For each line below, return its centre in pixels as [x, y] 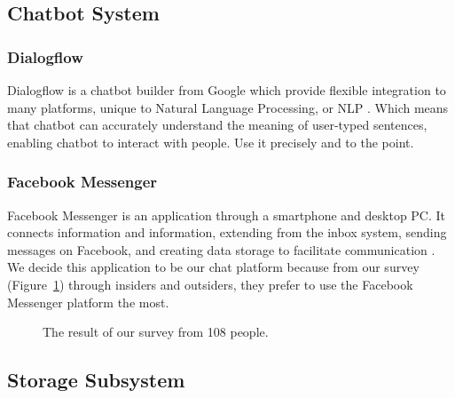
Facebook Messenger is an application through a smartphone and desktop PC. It [227, 215]
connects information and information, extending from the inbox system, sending [227, 232]
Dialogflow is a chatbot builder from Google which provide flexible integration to [227, 90]
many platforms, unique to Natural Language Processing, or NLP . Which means [228, 107]
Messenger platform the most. [88, 302]
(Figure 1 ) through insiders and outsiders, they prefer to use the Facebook [210, 284]
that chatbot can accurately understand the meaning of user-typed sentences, [217, 125]
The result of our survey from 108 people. [156, 332]
